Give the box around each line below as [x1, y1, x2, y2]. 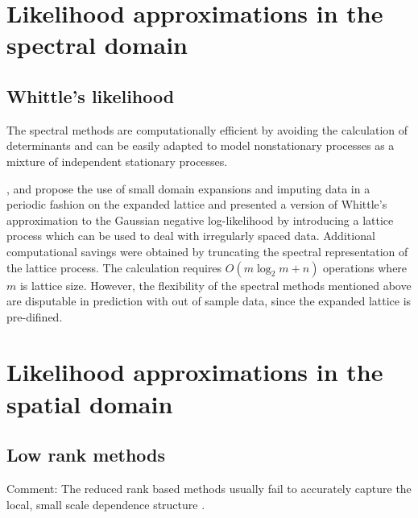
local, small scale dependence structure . [6, 495, 205, 512]
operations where [323, 259, 408, 276]
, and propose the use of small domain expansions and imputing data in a [6, 180, 370, 197]
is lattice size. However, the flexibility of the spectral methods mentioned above [19, 276, 412, 293]
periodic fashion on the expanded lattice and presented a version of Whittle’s [6, 196, 387, 213]
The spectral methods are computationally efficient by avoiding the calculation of [6, 121, 408, 138]
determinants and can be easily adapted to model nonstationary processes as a [6, 137, 395, 154]
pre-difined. [6, 308, 63, 325]
